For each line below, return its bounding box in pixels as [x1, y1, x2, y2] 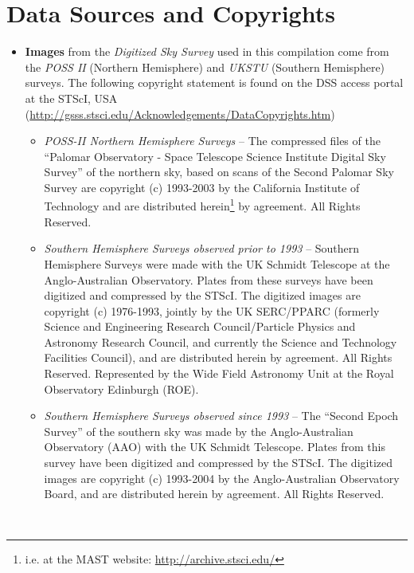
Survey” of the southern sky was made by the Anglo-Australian [44, 422, 353, 439]
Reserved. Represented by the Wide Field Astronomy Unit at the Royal [44, 365, 394, 382]
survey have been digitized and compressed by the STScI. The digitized [44, 454, 393, 471]
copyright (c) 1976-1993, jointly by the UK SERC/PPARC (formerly [44, 302, 380, 319]
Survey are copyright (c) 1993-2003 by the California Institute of [44, 179, 360, 195]
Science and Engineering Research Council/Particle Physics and [44, 318, 356, 335]
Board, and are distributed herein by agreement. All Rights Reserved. [44, 485, 385, 502]
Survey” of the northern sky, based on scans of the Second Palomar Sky [44, 163, 394, 180]
